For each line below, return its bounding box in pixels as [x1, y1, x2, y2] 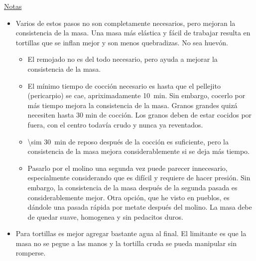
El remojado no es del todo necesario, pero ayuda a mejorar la [27, 54, 218, 64]
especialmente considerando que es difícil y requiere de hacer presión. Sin [27, 172, 251, 183]
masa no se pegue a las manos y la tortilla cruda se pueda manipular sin [15, 238, 237, 248]
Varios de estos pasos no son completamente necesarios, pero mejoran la [15, 17, 236, 28]
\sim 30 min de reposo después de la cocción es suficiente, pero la [27, 136, 229, 146]
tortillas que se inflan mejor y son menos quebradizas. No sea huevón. [15, 37, 228, 47]
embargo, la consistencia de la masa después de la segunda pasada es [27, 182, 238, 192]
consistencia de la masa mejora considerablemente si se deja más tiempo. [27, 146, 250, 156]
